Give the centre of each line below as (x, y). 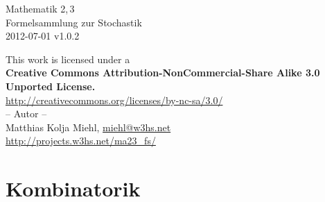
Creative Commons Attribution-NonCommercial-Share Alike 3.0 (163, 73)
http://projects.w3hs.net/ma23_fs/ (81, 141)
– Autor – (26, 113)
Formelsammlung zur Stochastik (74, 22)
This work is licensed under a (68, 59)
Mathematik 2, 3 (40, 8)
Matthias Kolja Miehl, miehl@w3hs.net (88, 127)
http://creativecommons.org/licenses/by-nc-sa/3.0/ (114, 100)
